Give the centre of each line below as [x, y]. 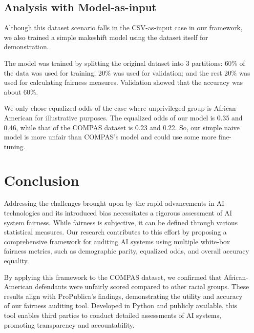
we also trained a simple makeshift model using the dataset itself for [106, 37]
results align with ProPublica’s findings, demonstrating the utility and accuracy [123, 296]
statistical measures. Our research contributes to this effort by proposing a [115, 232]
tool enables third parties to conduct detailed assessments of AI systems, [113, 315]
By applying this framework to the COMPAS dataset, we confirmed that [113, 277]
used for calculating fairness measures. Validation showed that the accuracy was [124, 82]
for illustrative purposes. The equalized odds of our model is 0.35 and [139, 117]
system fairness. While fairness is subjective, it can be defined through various [121, 222]
